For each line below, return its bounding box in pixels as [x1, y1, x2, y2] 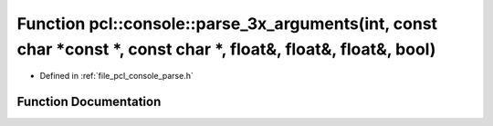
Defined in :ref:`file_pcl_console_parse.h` [39, 71, 194, 82]
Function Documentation [16, 94, 162, 110]
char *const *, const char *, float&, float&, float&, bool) [16, 39, 436, 59]
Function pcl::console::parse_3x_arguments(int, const [16, 14, 438, 34]
